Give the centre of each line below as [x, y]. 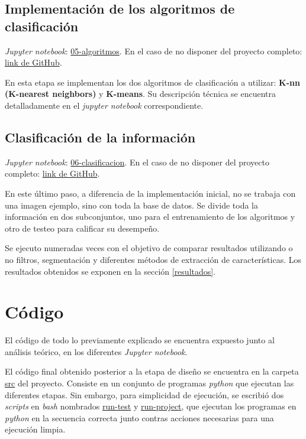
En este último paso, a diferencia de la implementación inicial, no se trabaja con [150, 193]
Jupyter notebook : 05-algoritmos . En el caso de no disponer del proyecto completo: [154, 51]
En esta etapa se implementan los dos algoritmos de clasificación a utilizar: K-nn [152, 82]
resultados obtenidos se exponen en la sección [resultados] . [110, 271]
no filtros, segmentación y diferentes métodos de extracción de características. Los [153, 259]
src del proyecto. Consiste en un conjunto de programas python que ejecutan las [149, 383]
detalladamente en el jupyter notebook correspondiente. [104, 105]
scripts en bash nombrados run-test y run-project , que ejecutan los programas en [151, 406]
